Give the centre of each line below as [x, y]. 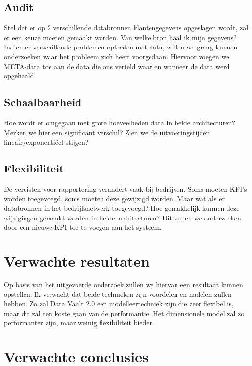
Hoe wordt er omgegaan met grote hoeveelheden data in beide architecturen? [120, 122]
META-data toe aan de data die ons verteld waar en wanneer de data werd [117, 66]
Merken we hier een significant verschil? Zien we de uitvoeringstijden [107, 132]
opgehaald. [20, 76]
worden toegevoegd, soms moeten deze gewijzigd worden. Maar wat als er [114, 198]
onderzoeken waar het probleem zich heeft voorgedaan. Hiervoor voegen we [117, 56]
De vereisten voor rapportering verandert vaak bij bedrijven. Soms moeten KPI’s [126, 188]
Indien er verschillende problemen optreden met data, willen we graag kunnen [121, 47]
